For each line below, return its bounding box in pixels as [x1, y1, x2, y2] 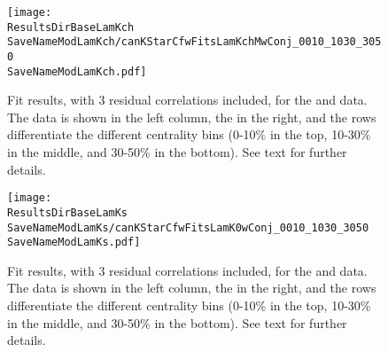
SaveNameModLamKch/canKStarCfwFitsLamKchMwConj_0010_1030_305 [7, 35, 382, 49]
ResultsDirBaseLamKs [7, 206, 128, 219]
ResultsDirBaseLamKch [7, 20, 135, 34]
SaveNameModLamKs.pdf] [7, 236, 141, 249]
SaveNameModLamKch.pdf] [7, 65, 147, 78]
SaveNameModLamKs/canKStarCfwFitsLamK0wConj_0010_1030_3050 [7, 221, 369, 234]
